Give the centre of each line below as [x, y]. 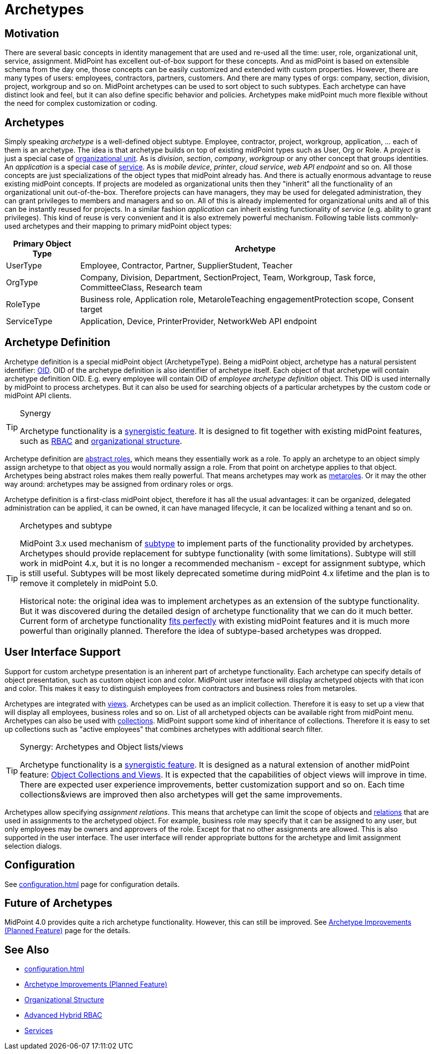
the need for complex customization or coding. [81, 103]
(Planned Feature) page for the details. [68, 931]
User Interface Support [63, 652]
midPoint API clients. [38, 395]
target [91, 309]
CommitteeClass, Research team [141, 288]
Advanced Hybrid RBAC [63, 1015]
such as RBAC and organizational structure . [101, 441]
